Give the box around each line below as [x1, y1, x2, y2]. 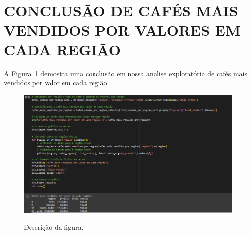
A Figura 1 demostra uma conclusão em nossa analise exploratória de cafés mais [4, 68, 247, 78]
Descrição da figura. [24, 221, 84, 232]
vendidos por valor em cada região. [4, 78, 109, 88]
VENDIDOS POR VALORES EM [4, 20, 241, 40]
